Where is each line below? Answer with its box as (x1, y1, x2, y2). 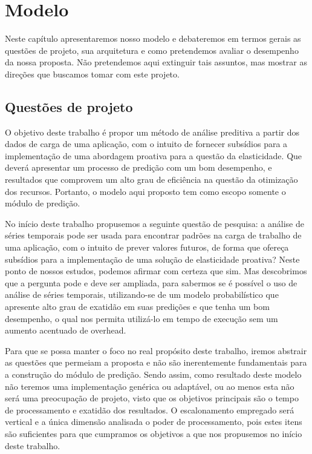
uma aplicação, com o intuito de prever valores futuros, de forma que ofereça (5, 241, 289, 254)
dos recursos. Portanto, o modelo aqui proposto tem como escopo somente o (5, 185, 286, 197)
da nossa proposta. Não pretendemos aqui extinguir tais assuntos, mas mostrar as (5, 56, 307, 68)
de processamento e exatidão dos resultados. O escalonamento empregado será (5, 403, 294, 416)
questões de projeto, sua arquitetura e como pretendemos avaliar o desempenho (5, 44, 299, 56)
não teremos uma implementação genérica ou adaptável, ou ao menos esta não (5, 380, 294, 392)
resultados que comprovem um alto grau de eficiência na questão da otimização (5, 173, 298, 186)
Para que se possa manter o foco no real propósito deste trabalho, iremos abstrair (5, 344, 307, 357)
